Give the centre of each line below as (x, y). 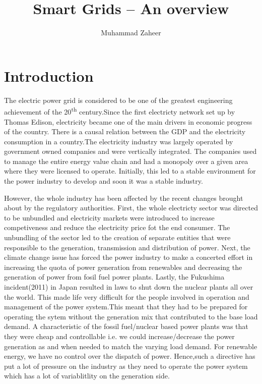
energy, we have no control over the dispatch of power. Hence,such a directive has (130, 356)
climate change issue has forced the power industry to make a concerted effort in (128, 257)
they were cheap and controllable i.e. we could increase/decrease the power (119, 336)
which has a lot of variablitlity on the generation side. (87, 376)
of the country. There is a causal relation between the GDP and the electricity (125, 131)
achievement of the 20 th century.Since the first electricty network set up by (120, 111)
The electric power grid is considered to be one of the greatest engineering (118, 100)
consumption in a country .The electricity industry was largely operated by (119, 141)
